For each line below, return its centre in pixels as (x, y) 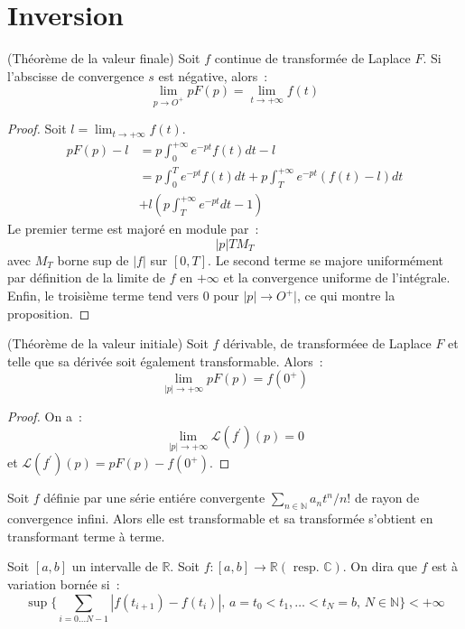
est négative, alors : (213, 75)
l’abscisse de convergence (76, 75)
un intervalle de (115, 566)
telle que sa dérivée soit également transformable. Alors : (165, 361)
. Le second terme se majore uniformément (326, 259)
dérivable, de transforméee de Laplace (327, 343)
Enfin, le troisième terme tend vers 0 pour (123, 296)
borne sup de (93, 259)
